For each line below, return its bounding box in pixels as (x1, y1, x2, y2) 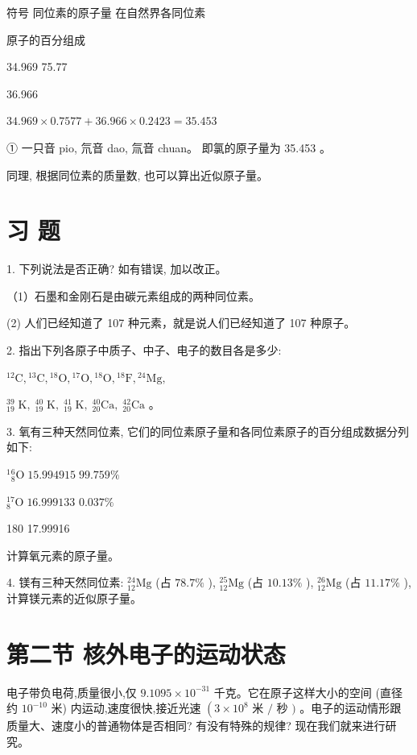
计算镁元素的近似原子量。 (6, 590, 142, 606)
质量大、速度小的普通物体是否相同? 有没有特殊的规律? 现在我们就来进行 (6, 717, 386, 734)
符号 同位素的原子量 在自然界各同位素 (6, 4, 206, 20)
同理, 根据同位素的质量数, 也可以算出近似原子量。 (6, 166, 269, 183)
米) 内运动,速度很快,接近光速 (51, 699, 201, 716)
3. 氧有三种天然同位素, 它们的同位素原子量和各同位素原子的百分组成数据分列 (6, 422, 410, 439)
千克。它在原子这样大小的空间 (213, 683, 372, 700)
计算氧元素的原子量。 (6, 546, 119, 563)
